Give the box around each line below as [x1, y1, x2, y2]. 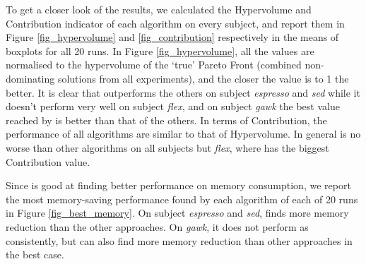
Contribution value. [6, 154, 90, 169]
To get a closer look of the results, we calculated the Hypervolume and [6, 2, 312, 16]
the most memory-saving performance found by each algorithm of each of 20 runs [6, 191, 358, 206]
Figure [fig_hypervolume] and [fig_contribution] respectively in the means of [6, 30, 339, 44]
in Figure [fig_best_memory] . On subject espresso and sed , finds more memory [6, 205, 349, 220]
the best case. [6, 247, 64, 262]
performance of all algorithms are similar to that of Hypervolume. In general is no [6, 126, 361, 141]
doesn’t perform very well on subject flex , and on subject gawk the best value [6, 99, 340, 114]
